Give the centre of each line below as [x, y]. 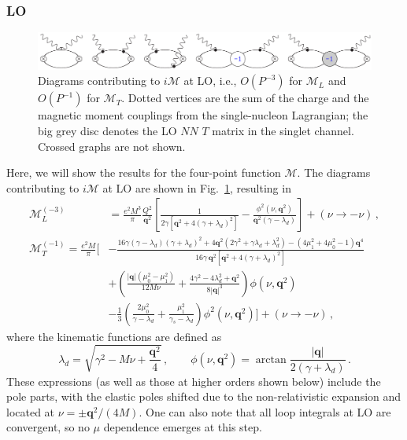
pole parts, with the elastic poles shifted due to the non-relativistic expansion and [204, 396]
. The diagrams [334, 172]
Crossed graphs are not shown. [112, 146]
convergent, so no [48, 427]
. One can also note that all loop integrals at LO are [265, 411]
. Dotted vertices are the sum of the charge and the [245, 98]
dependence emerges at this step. [183, 427]
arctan [271, 359]
